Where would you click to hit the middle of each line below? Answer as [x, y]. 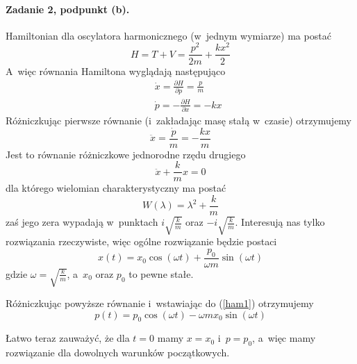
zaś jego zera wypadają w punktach [82, 222]
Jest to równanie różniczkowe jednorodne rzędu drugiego [126, 154]
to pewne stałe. [161, 273]
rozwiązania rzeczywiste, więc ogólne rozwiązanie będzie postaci [141, 241]
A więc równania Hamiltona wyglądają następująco [116, 71]
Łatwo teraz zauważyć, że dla [68, 338]
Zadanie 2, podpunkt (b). [68, 9]
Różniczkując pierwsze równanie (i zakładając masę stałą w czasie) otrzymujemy [179, 120]
